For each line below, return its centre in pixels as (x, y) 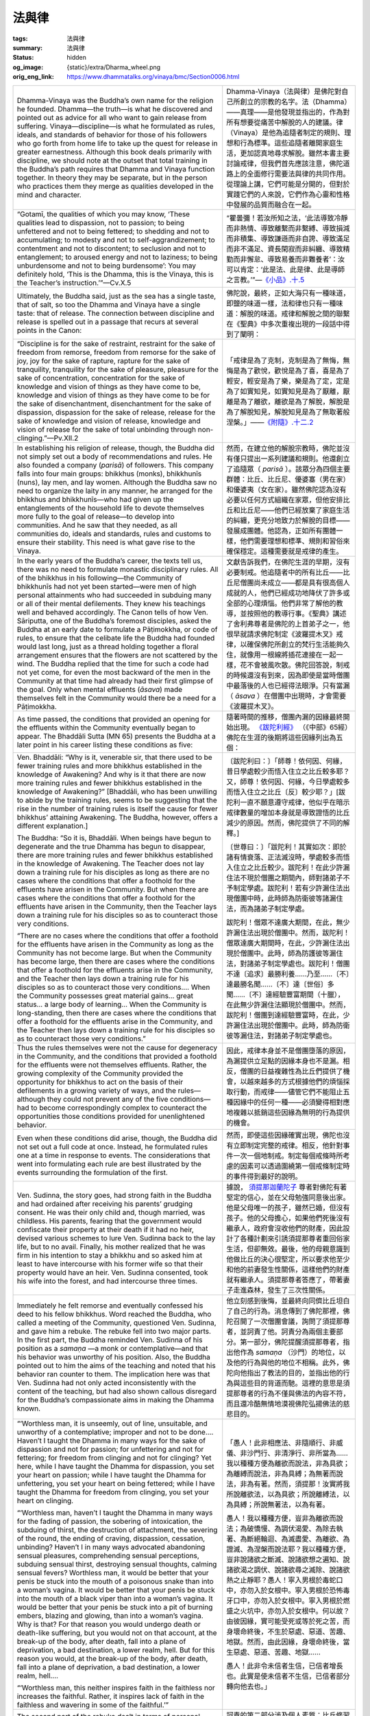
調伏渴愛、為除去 (309, 1529)
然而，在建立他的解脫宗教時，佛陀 (281, 448)
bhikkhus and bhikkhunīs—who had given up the (95, 499)
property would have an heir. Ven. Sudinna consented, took (112, 1272)
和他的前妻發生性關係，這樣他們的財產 (288, 1269)
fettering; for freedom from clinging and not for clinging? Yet (114, 1457)
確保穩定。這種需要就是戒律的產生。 (285, 551)
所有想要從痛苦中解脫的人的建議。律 (285, 122)
